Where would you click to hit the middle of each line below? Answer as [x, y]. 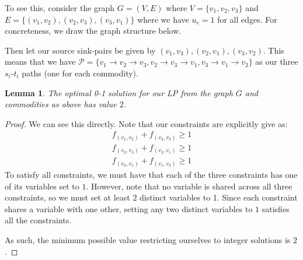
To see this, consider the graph [60, 8]
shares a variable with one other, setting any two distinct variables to [129, 208]
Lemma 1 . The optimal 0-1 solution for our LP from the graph [119, 92]
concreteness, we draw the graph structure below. [93, 31]
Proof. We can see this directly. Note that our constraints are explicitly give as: [146, 123]
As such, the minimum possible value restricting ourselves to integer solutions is [148, 239]
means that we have [40, 62]
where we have [163, 19]
